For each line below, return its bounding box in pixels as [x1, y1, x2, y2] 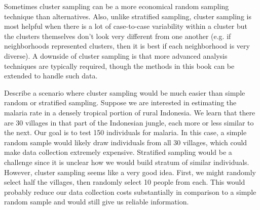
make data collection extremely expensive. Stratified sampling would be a [4, 147, 232, 157]
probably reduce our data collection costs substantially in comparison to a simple [4, 186, 256, 197]
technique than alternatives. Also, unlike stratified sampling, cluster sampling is [4, 11, 251, 21]
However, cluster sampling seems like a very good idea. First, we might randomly [4, 166, 256, 177]
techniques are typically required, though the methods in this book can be [4, 60, 235, 71]
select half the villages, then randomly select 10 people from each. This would [4, 177, 245, 187]
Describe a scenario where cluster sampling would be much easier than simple [4, 87, 245, 98]
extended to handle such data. [4, 70, 98, 81]
